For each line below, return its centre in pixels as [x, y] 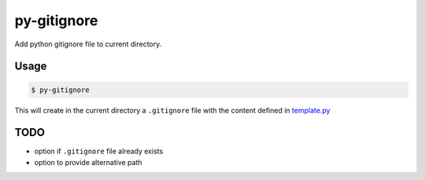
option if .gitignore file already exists [99, 151]
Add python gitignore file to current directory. [88, 44]
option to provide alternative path [88, 162]
